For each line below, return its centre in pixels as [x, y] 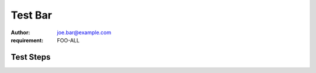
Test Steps [31, 57]
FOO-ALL [68, 40]
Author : [20, 32]
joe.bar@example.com [84, 32]
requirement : [27, 40]
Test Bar [31, 15]
